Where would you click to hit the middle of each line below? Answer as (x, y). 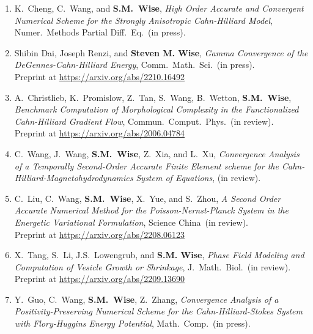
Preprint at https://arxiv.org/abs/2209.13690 (100, 279)
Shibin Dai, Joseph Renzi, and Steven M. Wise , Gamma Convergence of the (161, 52)
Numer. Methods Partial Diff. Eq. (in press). (100, 32)
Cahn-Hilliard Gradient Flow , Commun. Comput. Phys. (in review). (144, 121)
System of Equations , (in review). (198, 178)
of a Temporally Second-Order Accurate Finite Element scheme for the (146, 165)
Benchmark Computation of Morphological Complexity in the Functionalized (156, 109)
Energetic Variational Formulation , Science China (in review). (131, 222)
